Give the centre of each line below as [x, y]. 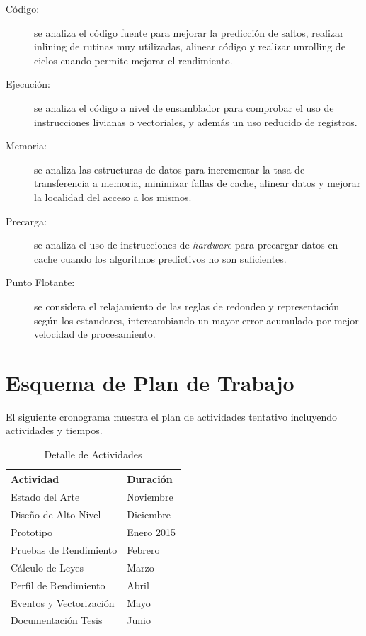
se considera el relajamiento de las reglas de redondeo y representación [187, 306]
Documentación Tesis [57, 620]
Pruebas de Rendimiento [64, 549]
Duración [150, 478]
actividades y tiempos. [54, 430]
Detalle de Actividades [93, 454]
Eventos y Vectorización [63, 602]
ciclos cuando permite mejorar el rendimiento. [133, 60]
